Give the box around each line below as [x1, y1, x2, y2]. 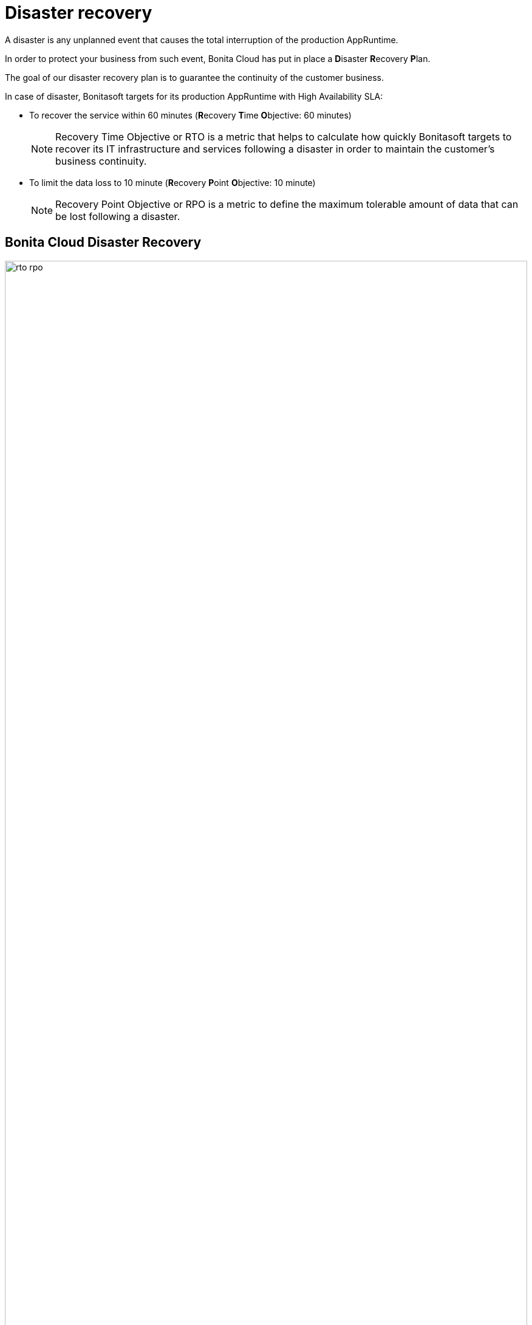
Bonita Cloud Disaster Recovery [5, 235, 202, 250]
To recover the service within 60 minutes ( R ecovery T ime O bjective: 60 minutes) [29, 109, 352, 120]
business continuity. [55, 154, 147, 167]
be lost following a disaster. [55, 210, 180, 222]
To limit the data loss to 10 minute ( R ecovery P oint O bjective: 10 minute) [29, 177, 316, 188]
